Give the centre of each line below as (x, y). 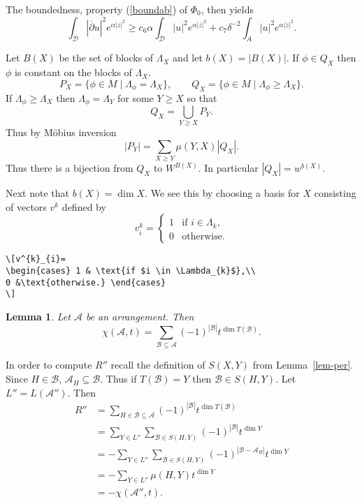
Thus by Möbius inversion (61, 132)
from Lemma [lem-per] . (303, 365)
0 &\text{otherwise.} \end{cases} (86, 282)
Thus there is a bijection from (70, 168)
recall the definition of (158, 365)
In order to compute (49, 365)
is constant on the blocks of (73, 72)
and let (188, 58)
